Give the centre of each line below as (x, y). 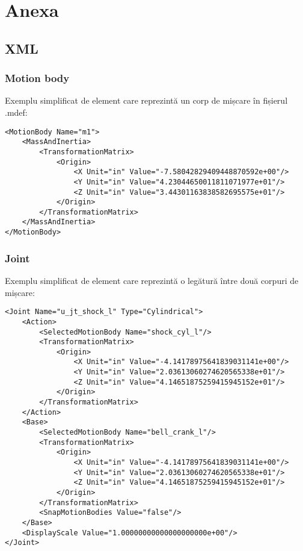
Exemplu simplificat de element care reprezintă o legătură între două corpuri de (152, 280)
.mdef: (16, 112)
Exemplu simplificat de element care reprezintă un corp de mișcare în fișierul (146, 100)
